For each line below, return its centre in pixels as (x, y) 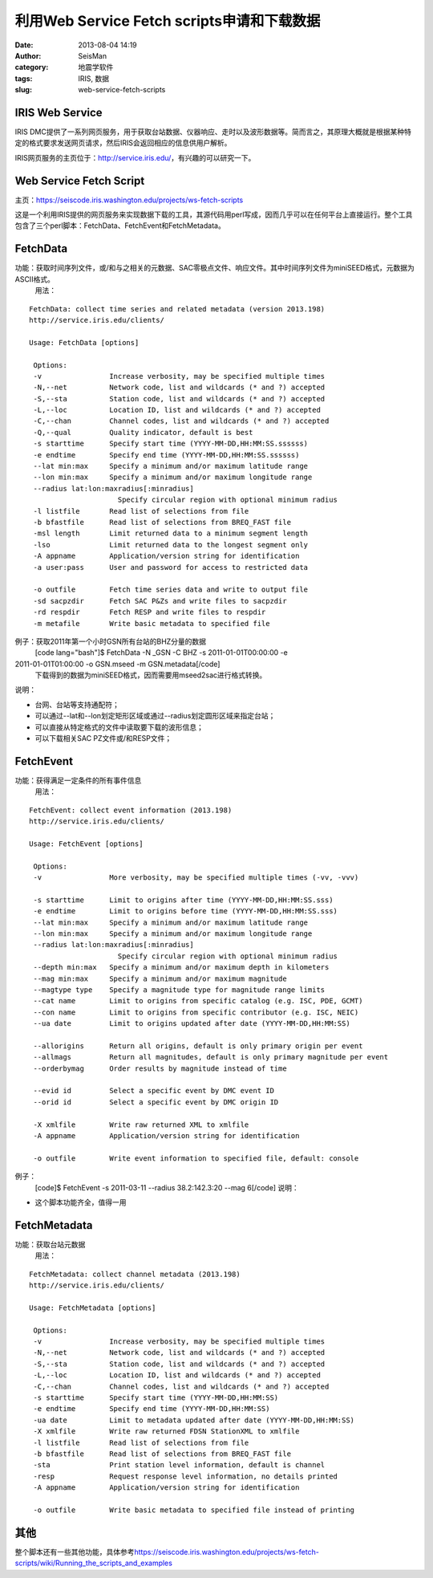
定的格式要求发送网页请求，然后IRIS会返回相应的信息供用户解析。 (123, 143)
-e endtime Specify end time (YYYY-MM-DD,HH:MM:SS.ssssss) (166, 455)
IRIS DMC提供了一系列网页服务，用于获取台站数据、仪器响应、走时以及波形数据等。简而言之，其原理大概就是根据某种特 (213, 132)
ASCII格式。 (35, 279)
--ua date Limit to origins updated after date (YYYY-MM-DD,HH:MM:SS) (192, 1024)
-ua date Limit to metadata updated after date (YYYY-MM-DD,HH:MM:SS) (194, 1420)
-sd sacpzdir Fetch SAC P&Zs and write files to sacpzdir (160, 601)
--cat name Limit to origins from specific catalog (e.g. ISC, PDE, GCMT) (198, 1001)
